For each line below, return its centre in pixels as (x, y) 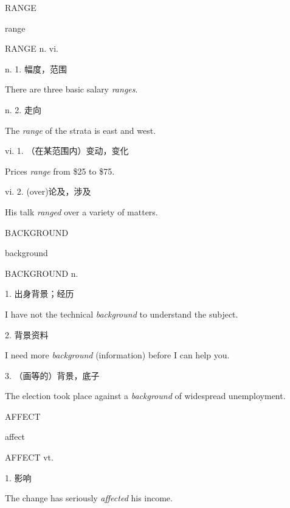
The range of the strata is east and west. (81, 130)
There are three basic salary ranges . (71, 89)
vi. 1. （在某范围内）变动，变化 (67, 151)
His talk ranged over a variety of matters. (81, 211)
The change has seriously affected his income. (89, 498)
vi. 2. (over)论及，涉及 (48, 191)
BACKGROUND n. (42, 273)
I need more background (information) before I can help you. (117, 355)
